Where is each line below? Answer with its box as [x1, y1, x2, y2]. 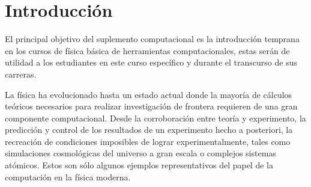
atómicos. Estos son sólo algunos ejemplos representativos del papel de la [5, 159, 273, 171]
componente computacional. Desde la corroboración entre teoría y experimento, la [5, 111, 306, 124]
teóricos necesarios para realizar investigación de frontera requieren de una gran [5, 100, 298, 112]
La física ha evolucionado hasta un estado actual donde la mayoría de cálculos [5, 88, 292, 100]
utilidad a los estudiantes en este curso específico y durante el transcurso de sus [5, 56, 297, 69]
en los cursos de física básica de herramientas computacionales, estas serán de [5, 44, 290, 57]
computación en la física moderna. [5, 170, 131, 183]
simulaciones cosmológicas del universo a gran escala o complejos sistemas [5, 147, 276, 159]
